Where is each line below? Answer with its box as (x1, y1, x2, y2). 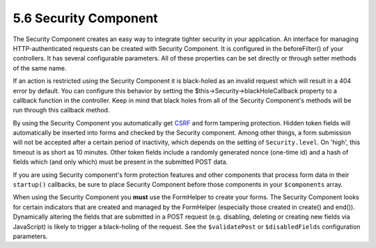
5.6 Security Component (13, 10, 158, 26)
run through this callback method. (13, 106, 110, 114)
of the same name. (13, 63, 67, 72)
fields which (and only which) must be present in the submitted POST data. (13, 157, 228, 166)
